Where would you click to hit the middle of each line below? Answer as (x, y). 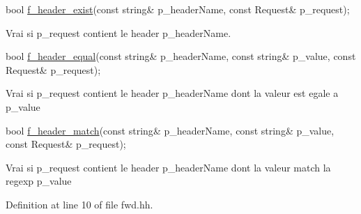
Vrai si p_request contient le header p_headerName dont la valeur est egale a (172, 93)
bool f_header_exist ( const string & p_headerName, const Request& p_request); (178, 9)
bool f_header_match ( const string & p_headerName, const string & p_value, (170, 130)
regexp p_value (39, 181)
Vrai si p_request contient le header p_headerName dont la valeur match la (168, 167)
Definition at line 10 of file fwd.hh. (79, 204)
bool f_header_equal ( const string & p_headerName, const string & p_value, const (181, 56)
